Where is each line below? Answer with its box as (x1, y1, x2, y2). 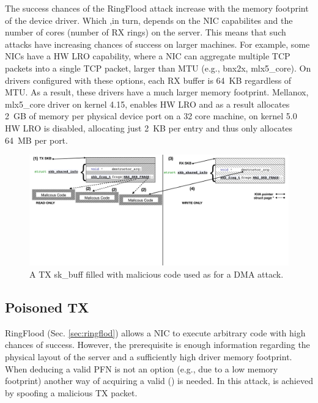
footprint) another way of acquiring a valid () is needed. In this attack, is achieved (5, 374, 313, 387)
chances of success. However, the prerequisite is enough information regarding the (5, 338, 310, 351)
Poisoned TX (5, 298, 89, 317)
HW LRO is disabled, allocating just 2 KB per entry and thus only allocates (5, 121, 293, 134)
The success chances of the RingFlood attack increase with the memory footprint (5, 2, 309, 14)
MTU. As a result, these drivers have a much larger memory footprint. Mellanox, (5, 86, 309, 98)
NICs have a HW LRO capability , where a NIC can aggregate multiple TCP (5, 50, 290, 62)
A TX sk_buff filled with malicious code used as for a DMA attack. (29, 268, 284, 281)
